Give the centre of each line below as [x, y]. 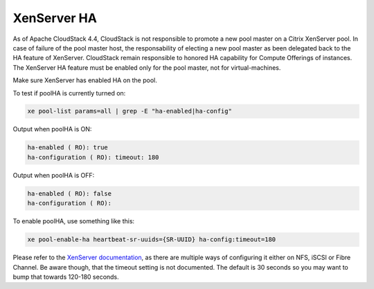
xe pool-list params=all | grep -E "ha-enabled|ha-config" [130, 111]
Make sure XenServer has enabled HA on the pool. [85, 80]
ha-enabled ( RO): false [70, 193]
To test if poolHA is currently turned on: [69, 93]
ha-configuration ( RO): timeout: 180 [93, 157]
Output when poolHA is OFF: [54, 175]
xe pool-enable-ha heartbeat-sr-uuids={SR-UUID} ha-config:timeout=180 [152, 240]
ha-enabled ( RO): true [68, 148]
